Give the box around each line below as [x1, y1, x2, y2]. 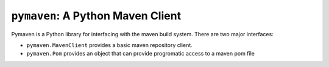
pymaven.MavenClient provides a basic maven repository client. [26, 41, 193, 48]
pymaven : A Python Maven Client [11, 9, 182, 22]
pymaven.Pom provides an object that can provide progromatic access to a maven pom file [26, 50, 255, 57]
